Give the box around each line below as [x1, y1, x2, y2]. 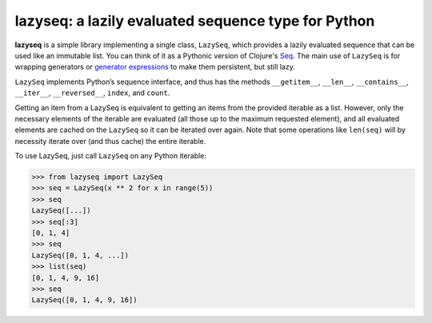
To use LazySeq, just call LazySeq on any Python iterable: [14, 151, 207, 161]
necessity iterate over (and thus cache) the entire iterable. [14, 136, 206, 146]
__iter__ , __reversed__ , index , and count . [14, 88, 170, 98]
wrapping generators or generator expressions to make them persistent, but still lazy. [14, 62, 295, 72]
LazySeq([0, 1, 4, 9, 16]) [31, 296, 138, 305]
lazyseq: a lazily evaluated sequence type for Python [14, 12, 375, 30]
